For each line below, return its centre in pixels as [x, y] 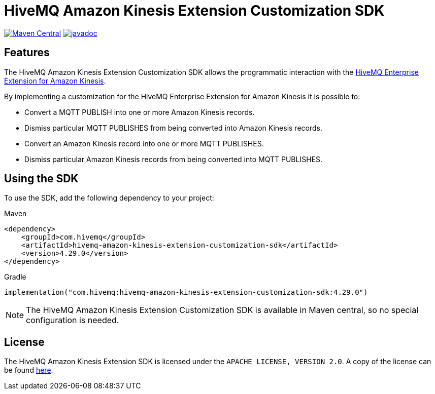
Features [27, 53]
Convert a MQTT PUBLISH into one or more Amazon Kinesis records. [140, 112]
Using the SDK [41, 179]
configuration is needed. [73, 320]
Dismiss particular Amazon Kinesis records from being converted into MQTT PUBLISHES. [173, 159]
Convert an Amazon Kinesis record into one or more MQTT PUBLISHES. [144, 143]
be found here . [29, 370]
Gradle [15, 277]
